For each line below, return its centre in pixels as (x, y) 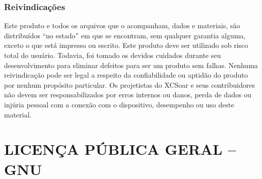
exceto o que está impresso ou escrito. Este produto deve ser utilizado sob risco (126, 45)
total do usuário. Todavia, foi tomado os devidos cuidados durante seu (113, 55)
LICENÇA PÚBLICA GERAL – (120, 149)
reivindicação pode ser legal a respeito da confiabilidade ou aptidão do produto (126, 75)
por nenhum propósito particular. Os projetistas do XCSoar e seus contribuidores (129, 84)
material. (18, 114)
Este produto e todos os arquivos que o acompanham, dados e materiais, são (122, 25)
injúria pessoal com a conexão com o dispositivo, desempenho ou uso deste (119, 104)
